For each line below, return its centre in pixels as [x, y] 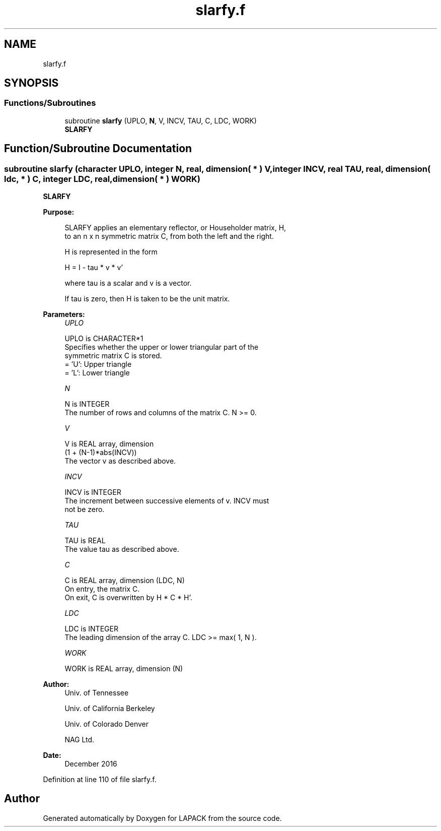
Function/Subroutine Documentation [98, 149]
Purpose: [59, 212]
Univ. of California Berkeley [110, 709]
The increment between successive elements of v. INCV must [167, 501]
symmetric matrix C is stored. [113, 356]
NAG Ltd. [80, 740]
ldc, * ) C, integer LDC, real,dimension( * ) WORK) [102, 179]
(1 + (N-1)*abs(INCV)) [101, 453]
